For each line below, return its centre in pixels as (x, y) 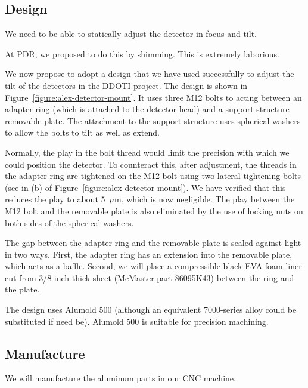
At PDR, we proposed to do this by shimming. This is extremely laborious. (142, 53)
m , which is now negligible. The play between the (204, 199)
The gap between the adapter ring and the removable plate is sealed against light (153, 243)
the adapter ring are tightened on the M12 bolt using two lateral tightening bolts (153, 176)
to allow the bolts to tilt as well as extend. (82, 132)
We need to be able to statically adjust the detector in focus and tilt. (131, 34)
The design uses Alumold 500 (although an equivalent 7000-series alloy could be (151, 310)
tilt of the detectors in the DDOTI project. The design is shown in (126, 85)
